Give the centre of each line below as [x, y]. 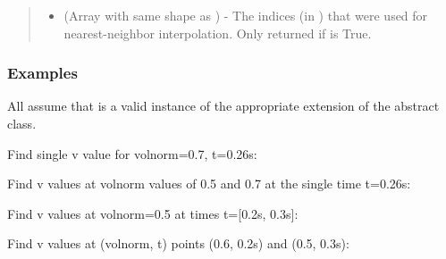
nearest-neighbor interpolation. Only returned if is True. [218, 33]
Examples [42, 73]
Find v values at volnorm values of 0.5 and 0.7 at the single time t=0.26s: [209, 184]
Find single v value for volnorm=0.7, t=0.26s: [132, 153]
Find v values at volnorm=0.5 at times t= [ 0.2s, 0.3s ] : [153, 213]
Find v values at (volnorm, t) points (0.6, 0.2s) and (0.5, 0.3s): [178, 243]
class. [22, 123]
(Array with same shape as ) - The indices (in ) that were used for [246, 15]
